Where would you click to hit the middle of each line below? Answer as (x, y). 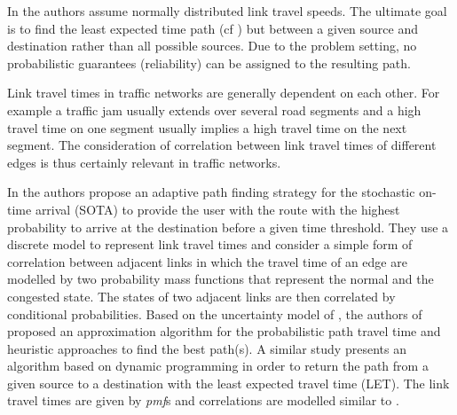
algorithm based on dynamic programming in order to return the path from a (218, 366)
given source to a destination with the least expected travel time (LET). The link (228, 383)
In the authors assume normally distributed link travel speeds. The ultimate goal (227, 11)
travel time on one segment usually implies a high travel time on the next (207, 127)
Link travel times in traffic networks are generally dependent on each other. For (224, 93)
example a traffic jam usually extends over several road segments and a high (214, 110)
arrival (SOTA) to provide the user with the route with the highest (217, 209)
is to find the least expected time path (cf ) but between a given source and (213, 28)
